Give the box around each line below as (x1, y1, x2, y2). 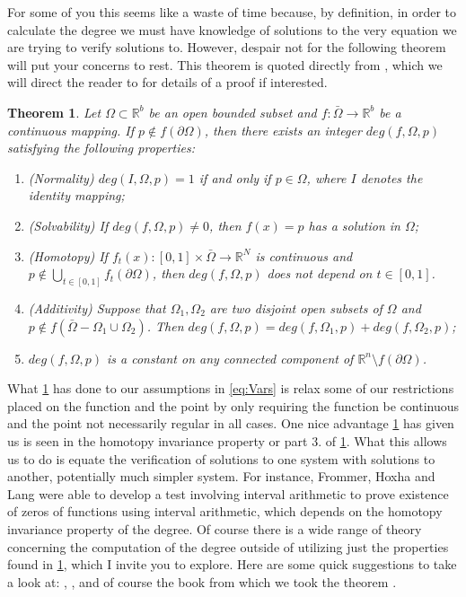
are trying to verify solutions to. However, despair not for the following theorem (7, 38, 446, 57)
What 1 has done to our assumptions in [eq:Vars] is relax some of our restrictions (7, 379, 454, 398)
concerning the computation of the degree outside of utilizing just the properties (7, 537, 449, 556)
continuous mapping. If (7, 120, 135, 139)
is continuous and (255, 246, 353, 265)
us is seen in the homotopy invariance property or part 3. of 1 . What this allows (7, 431, 447, 450)
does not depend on (267, 264, 373, 283)
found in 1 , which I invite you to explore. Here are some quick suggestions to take (7, 555, 457, 574)
